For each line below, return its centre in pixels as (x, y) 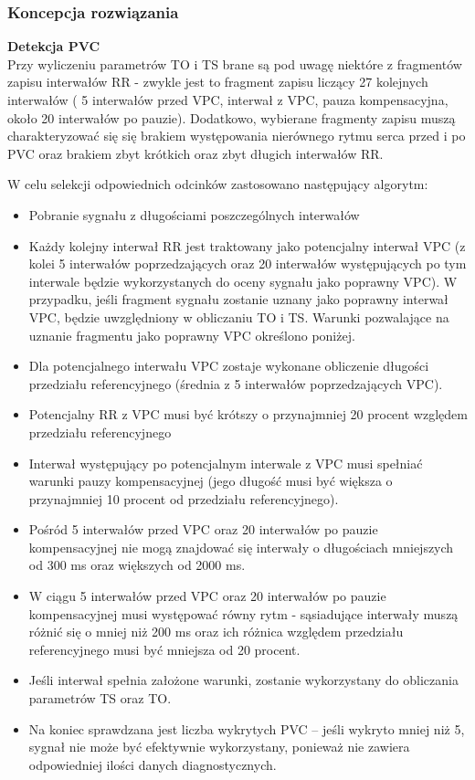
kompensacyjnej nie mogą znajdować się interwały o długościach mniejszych (241, 547)
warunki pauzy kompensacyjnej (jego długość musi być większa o (211, 481)
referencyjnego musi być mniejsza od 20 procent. (164, 649)
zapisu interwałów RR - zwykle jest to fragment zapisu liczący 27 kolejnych (218, 82)
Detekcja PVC (54, 46)
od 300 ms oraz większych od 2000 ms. (137, 565)
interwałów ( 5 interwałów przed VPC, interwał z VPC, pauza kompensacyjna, (228, 100)
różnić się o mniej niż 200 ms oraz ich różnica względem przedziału (216, 632)
